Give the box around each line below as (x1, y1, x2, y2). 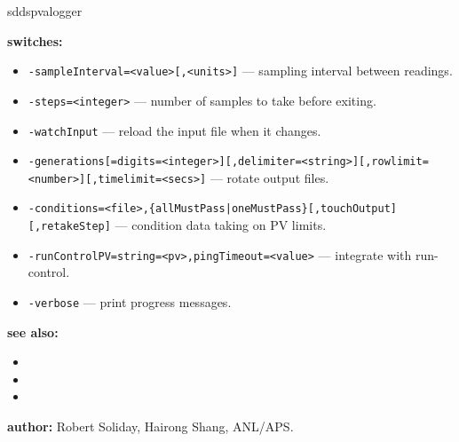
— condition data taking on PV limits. (115, 216, 327, 234)
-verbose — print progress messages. (28, 293, 232, 312)
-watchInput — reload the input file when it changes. (28, 121, 321, 139)
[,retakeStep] (28, 220, 111, 233)
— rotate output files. (210, 168, 329, 186)
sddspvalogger (7, 2, 83, 20)
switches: (7, 31, 63, 50)
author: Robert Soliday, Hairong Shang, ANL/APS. (7, 417, 294, 436)
